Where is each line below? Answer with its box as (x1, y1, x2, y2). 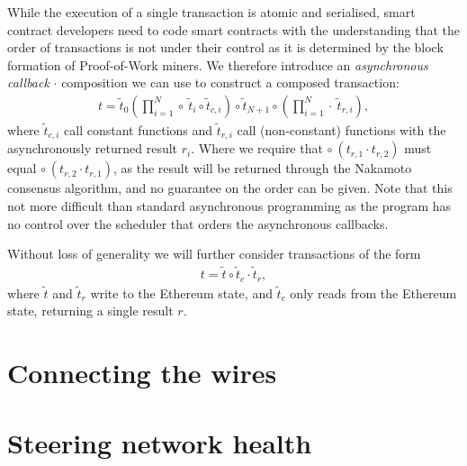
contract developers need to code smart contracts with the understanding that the (7, 20, 460, 39)
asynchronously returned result (7, 139, 178, 158)
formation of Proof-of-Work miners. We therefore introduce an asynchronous (7, 55, 428, 74)
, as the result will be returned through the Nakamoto (112, 159, 412, 178)
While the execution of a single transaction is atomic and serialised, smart (7, 3, 416, 21)
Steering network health (7, 425, 312, 461)
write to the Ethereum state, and (90, 283, 273, 302)
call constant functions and (64, 121, 213, 139)
